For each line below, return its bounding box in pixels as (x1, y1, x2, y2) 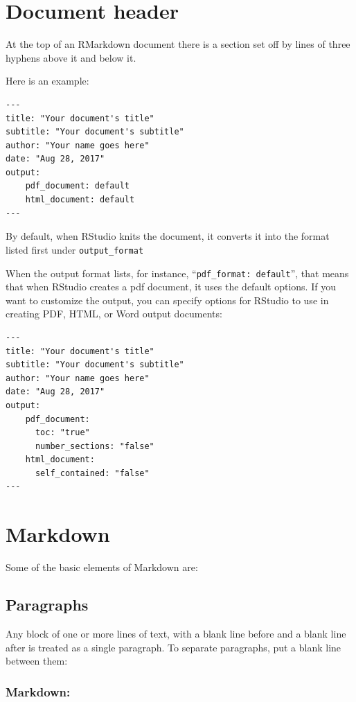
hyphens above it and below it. (6, 50, 136, 64)
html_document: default (25, 195, 135, 205)
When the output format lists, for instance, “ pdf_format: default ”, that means (6, 265, 349, 280)
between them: (6, 653, 68, 668)
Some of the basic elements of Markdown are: (6, 560, 198, 574)
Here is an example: (6, 73, 89, 88)
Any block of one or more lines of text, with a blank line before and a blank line (6, 626, 346, 640)
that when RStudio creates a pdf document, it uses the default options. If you (6, 279, 336, 294)
